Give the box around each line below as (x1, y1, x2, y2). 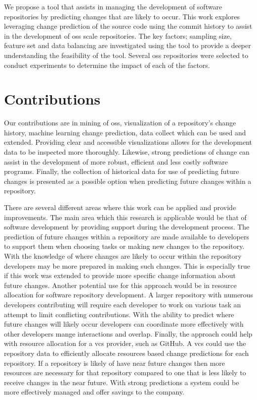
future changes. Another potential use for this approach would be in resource (4, 280, 237, 290)
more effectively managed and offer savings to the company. (4, 387, 184, 397)
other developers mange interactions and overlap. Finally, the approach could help (4, 328, 253, 339)
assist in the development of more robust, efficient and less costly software (4, 156, 228, 167)
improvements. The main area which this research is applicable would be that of (4, 212, 247, 222)
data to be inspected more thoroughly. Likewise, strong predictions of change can (4, 147, 250, 157)
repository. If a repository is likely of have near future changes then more (4, 357, 225, 368)
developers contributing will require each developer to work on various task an (4, 299, 241, 309)
